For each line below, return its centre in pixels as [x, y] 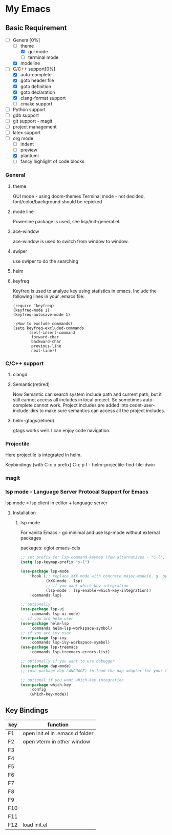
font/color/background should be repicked [57, 201]
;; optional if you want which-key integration [72, 680]
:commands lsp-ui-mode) [55, 614]
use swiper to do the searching [45, 261]
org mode [23, 138]
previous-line [46, 346]
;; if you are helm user [47, 619]
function [58, 725]
